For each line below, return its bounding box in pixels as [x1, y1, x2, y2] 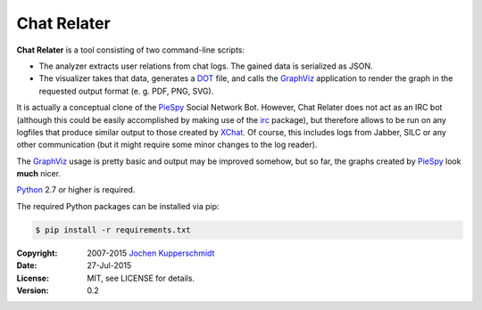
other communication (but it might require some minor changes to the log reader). [16, 139, 318, 151]
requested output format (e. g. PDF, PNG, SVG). [38, 86, 214, 96]
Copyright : [16, 248, 58, 258]
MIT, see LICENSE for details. [87, 273, 195, 283]
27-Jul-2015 [87, 260, 132, 271]
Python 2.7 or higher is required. [16, 184, 136, 195]
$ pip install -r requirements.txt [35, 224, 191, 235]
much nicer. [16, 168, 62, 179]
